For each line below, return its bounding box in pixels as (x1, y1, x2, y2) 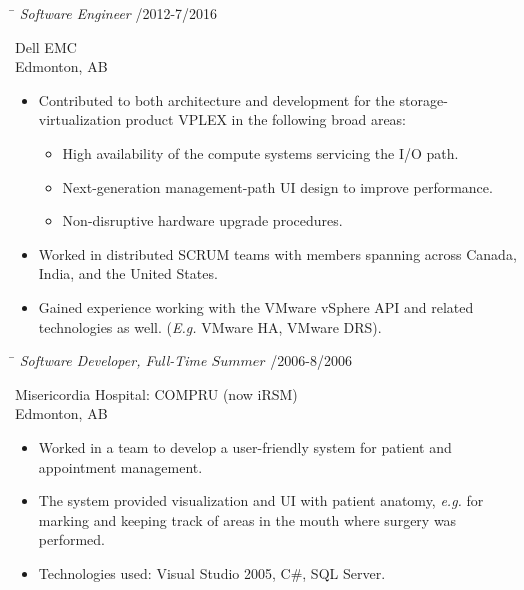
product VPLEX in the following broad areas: (125, 109, 407, 130)
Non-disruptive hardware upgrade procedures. (62, 210, 343, 231)
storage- (399, 89, 448, 110)
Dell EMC (15, 36, 77, 57)
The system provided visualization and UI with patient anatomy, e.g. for (38, 490, 484, 511)
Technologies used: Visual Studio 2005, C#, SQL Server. (38, 562, 386, 583)
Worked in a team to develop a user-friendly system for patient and (38, 436, 452, 457)
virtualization (38, 109, 121, 130)
